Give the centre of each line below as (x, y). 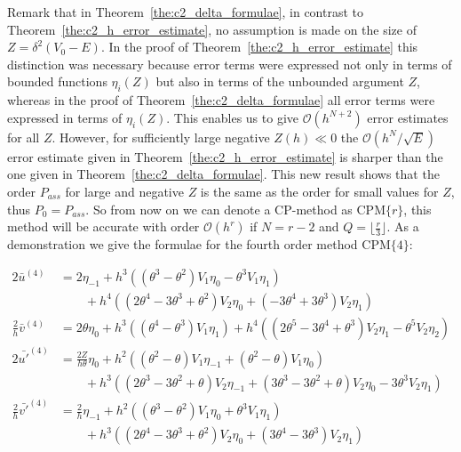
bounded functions (57, 81)
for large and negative (124, 191)
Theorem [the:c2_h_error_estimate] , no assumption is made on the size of (212, 29)
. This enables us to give (233, 117)
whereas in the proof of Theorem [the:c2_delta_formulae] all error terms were (221, 100)
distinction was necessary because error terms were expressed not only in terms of (230, 64)
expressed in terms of (65, 117)
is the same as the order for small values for (319, 191)
